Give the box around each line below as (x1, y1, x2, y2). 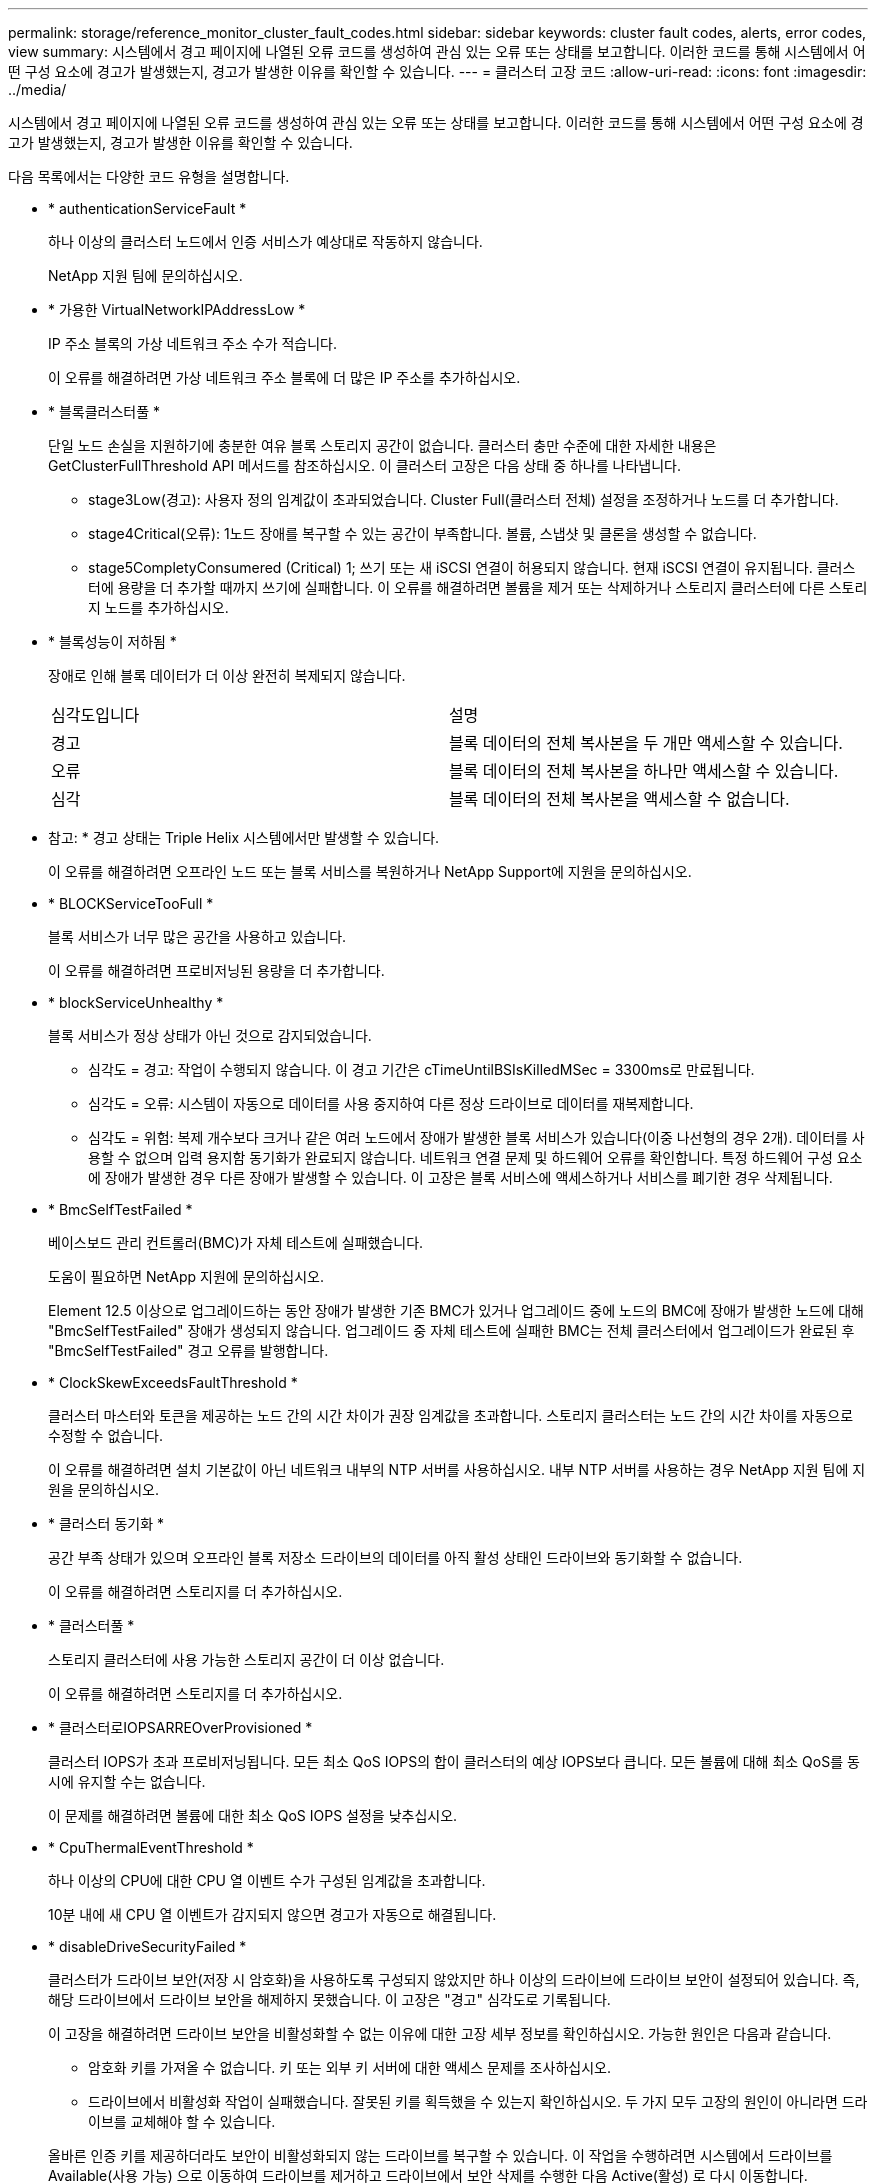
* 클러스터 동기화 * (48, 1515, 164, 1532)
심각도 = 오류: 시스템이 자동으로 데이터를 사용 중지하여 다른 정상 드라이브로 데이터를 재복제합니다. (88, 1095, 694, 1112)
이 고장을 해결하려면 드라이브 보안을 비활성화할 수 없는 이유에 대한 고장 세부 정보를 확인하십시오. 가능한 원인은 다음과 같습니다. (48, 2025, 832, 2042)
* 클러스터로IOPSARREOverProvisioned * (48, 1719, 313, 1736)
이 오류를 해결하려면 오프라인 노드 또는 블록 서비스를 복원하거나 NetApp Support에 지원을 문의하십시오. (48, 863, 692, 880)
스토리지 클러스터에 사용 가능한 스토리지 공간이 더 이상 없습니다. (48, 1651, 445, 1668)
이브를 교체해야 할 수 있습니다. (88, 2113, 276, 2130)
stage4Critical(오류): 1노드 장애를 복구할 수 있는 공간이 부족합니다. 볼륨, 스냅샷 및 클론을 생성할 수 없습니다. (88, 525, 757, 542)
